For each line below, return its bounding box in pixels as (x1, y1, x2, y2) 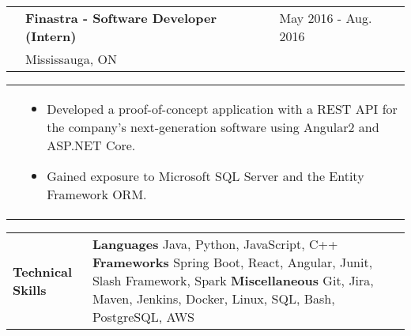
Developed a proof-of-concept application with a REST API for (47, 100, 398, 118)
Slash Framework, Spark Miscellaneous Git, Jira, (92, 271, 374, 289)
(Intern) (25, 27, 77, 45)
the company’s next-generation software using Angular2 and (47, 118, 379, 136)
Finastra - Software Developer (25, 9, 217, 27)
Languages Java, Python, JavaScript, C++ (92, 235, 338, 253)
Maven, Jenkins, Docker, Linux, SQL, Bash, (92, 289, 335, 308)
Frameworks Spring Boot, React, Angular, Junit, (92, 253, 373, 271)
